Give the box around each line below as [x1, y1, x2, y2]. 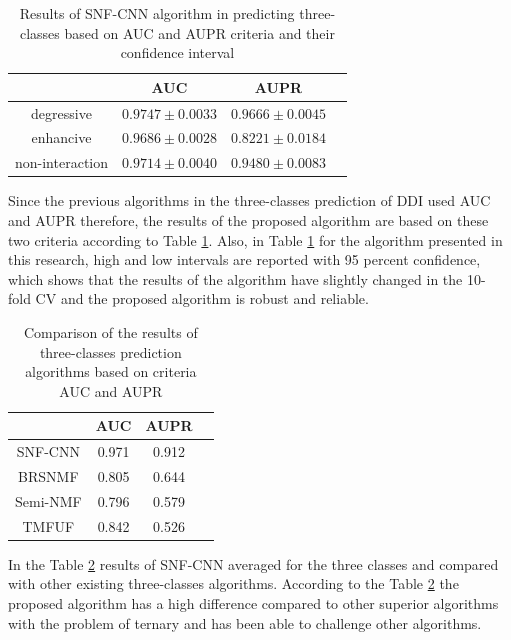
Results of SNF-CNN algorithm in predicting [19, 3, 295, 23]
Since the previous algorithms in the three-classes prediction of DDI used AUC [8, 190, 491, 211]
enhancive [31, 127, 92, 148]
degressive [31, 102, 92, 123]
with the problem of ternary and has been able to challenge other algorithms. [8, 612, 482, 633]
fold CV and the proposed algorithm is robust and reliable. [8, 288, 369, 309]
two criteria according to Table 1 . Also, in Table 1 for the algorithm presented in [8, 229, 503, 250]
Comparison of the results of [23, 321, 198, 342]
